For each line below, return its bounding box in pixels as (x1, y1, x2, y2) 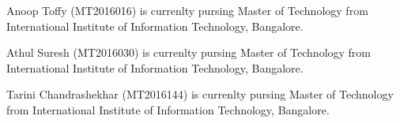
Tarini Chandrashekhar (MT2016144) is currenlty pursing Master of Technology (6, 86, 394, 102)
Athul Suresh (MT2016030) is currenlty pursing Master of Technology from (6, 44, 372, 61)
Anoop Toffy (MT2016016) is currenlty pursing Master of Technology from (6, 2, 368, 18)
